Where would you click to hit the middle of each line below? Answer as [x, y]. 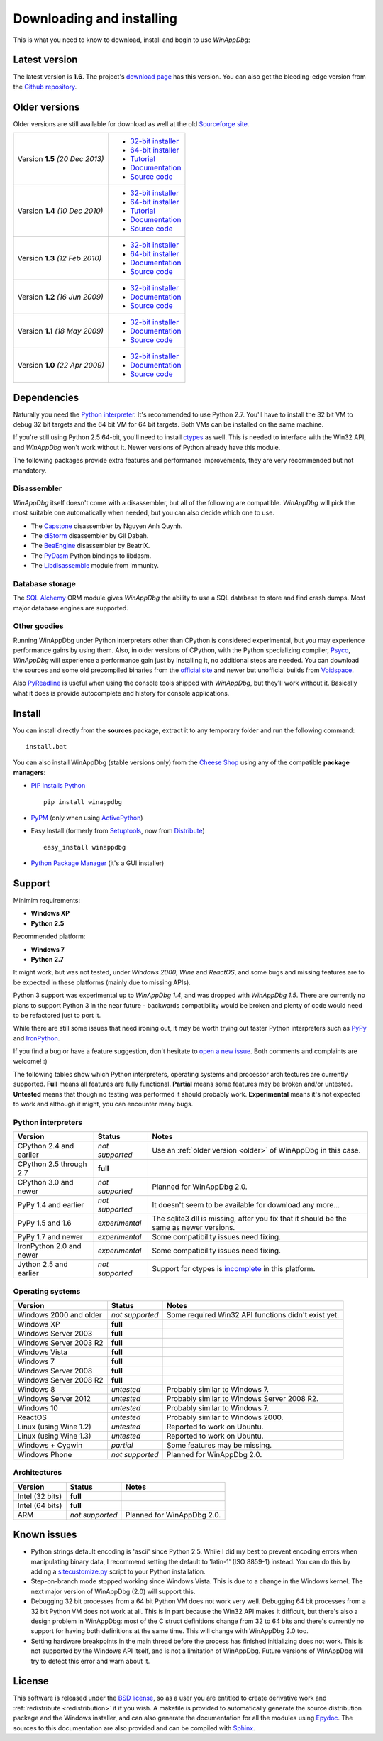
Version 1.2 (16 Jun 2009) [60, 297]
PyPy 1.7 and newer [50, 1237]
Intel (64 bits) [40, 1505]
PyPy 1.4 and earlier [51, 1205]
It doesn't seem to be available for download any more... [246, 1205]
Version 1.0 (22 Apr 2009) [61, 366]
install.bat [46, 747]
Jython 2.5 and [43, 1265]
